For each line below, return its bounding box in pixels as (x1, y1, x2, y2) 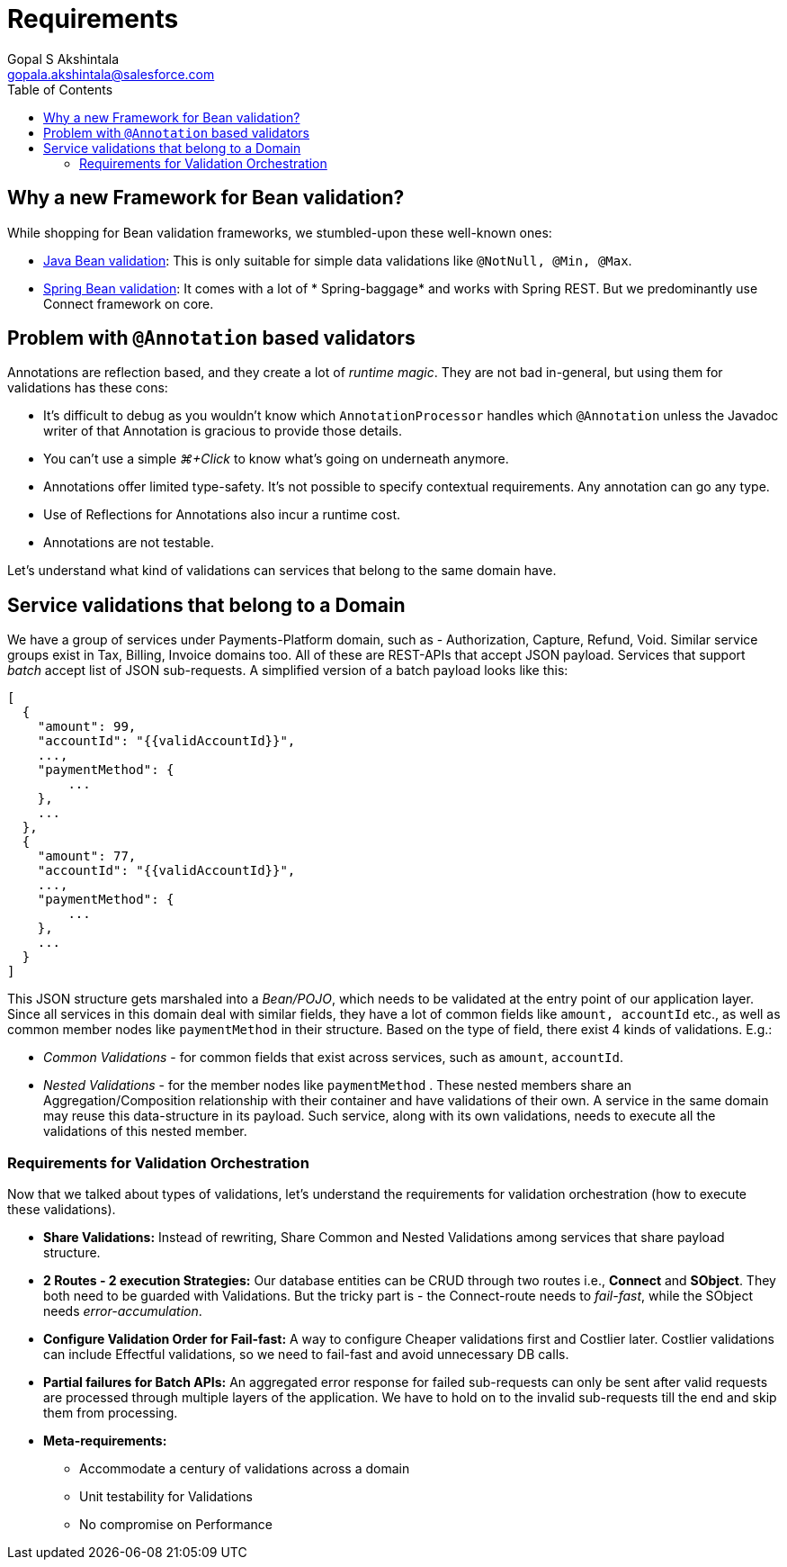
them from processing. (43, 1405, 178, 1421)
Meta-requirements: (43, 1433, 167, 1449)
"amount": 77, (37, 849, 137, 864)
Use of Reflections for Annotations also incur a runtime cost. (43, 507, 400, 523)
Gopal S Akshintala (7, 50, 120, 67)
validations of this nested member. (43, 1123, 247, 1139)
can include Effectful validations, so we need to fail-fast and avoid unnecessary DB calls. (43, 1346, 569, 1363)
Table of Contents (7, 81, 113, 97)
